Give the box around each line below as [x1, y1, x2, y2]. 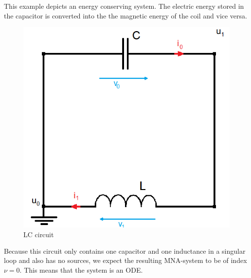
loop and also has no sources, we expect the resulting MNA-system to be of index [4, 255, 247, 265]
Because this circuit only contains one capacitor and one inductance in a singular [4, 245, 246, 256]
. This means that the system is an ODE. [19, 264, 143, 275]
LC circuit [23, 229, 54, 240]
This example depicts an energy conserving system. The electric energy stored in [4, 1, 244, 11]
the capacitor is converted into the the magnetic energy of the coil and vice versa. [4, 10, 247, 20]
